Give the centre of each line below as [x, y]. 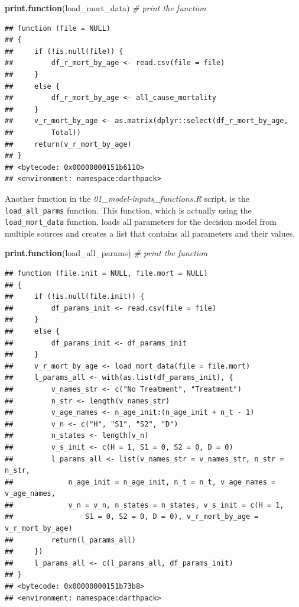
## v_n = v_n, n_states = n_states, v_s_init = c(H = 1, [144, 505]
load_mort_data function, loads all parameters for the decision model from [141, 222]
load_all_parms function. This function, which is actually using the [128, 210]
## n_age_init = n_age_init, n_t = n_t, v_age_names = [140, 482]
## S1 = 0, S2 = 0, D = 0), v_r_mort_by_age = [132, 517]
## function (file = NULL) [58, 28]
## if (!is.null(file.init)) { [75, 297]
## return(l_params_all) [70, 540]
